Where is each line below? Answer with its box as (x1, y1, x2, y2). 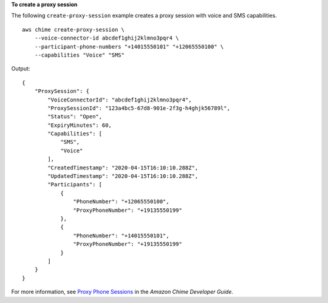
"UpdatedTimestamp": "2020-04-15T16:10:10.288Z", (47, 173, 199, 180)
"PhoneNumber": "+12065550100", (73, 198, 169, 205)
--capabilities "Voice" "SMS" (34, 52, 125, 58)
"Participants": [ (47, 181, 103, 188)
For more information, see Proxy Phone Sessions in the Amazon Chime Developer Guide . (11, 288, 233, 296)
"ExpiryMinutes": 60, (47, 121, 112, 129)
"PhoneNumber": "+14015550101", (73, 232, 169, 239)
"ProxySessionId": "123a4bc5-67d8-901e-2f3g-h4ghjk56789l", (47, 104, 230, 112)
